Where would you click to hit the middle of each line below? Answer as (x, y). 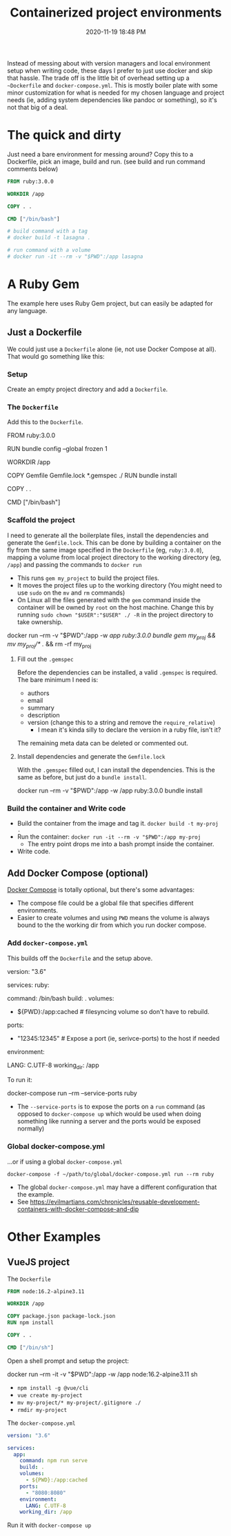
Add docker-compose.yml (48, 943)
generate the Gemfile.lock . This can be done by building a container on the (114, 542)
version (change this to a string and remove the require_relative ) (121, 723)
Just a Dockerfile (44, 332)
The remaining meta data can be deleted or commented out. (102, 744)
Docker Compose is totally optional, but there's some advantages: (101, 890)
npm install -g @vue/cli (53, 1388)
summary (41, 708)
